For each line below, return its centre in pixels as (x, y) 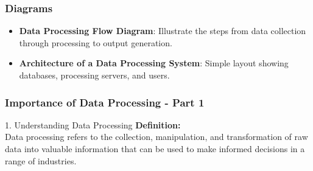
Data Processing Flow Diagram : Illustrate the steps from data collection (163, 31)
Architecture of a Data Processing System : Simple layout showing (154, 63)
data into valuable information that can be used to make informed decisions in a (155, 148)
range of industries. (41, 160)
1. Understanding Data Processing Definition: (93, 124)
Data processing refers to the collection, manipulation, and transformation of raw (156, 137)
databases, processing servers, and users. (94, 75)
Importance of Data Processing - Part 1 (105, 102)
